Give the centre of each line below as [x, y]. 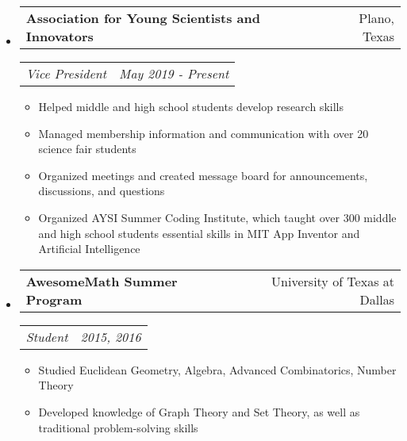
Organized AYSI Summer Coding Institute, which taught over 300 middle [217, 217]
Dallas [377, 299]
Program [54, 299]
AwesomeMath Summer [102, 281]
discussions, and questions [102, 191]
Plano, [376, 18]
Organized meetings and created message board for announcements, [203, 175]
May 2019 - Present [174, 73]
